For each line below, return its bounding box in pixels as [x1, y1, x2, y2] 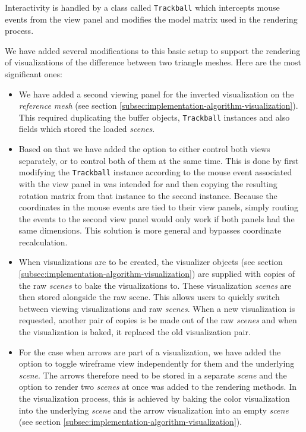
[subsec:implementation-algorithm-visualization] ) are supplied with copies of [18, 267, 295, 280]
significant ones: [5, 68, 62, 80]
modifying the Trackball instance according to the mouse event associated [18, 166, 292, 178]
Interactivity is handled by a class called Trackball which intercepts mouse [5, 1, 280, 13]
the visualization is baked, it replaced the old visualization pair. [18, 326, 251, 338]
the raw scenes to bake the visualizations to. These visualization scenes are [18, 279, 292, 291]
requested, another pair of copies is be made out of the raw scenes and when [18, 314, 297, 326]
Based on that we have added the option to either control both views [18, 143, 270, 155]
